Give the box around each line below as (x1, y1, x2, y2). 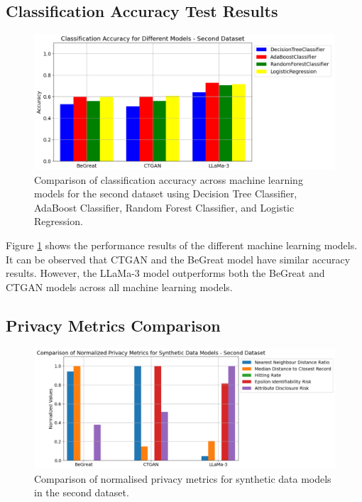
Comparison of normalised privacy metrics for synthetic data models (34, 471, 331, 486)
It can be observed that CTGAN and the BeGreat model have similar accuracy (6, 251, 351, 266)
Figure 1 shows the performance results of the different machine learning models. (6, 238, 358, 253)
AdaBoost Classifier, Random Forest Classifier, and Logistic (34, 200, 295, 214)
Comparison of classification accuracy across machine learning (34, 172, 303, 187)
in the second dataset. (34, 485, 129, 500)
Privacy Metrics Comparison (6, 314, 221, 336)
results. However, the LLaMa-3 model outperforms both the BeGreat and (6, 266, 325, 280)
